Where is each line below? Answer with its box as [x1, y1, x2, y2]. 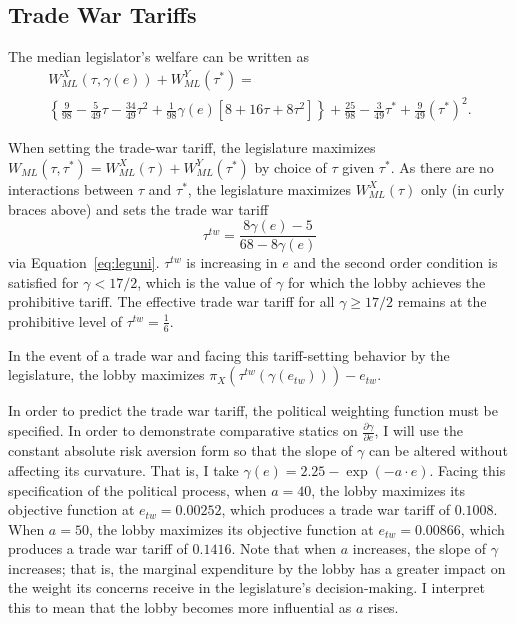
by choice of [254, 156, 327, 177]
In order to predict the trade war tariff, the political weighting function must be [8, 400, 498, 421]
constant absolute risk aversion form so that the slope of [8, 440, 353, 461]
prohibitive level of [8, 310, 123, 331]
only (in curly [421, 178, 505, 199]
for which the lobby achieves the [288, 271, 486, 292]
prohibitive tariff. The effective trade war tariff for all [8, 291, 335, 312]
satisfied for [8, 271, 79, 292]
